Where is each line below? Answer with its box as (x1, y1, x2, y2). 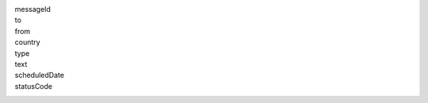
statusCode (14, 81, 53, 90)
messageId (14, 5, 52, 13)
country (14, 38, 40, 47)
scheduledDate (14, 71, 65, 80)
